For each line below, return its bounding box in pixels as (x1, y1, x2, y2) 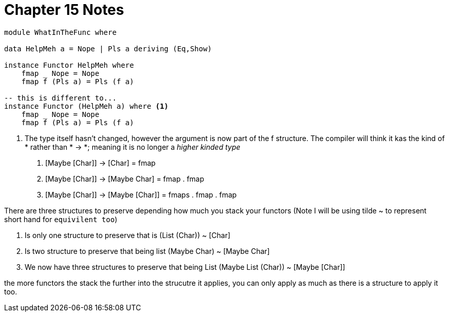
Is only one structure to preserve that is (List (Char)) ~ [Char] (25, 230, 230, 240)
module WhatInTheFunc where (4, 28, 117, 36)
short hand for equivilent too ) (4, 214, 118, 224)
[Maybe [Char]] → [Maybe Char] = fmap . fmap (45, 174, 204, 183)
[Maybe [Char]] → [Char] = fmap (45, 158, 156, 167)
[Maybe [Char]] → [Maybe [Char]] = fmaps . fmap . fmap (45, 190, 237, 199)
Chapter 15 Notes (4, 1, 124, 18)
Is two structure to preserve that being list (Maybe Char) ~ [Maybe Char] (25, 246, 270, 255)
